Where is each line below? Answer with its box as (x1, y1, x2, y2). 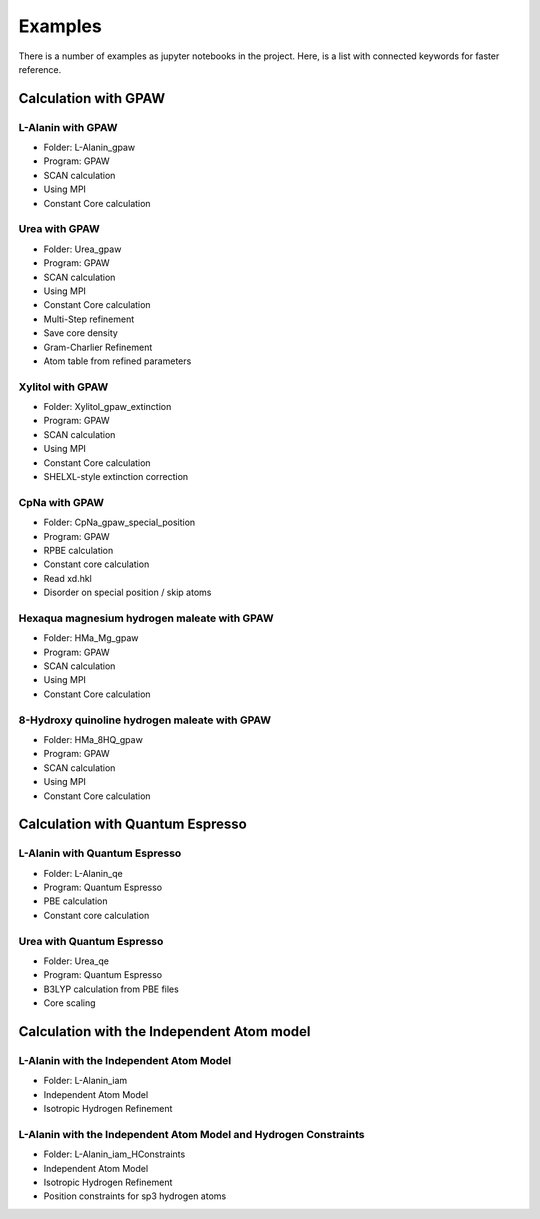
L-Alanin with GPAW (18, 120, 119, 134)
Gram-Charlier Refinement (43, 341, 153, 353)
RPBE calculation (43, 544, 114, 556)
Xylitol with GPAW (18, 380, 109, 394)
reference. (18, 63, 62, 75)
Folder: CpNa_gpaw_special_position (43, 516, 196, 529)
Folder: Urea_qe (43, 955, 110, 967)
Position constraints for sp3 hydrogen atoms (43, 1190, 227, 1202)
